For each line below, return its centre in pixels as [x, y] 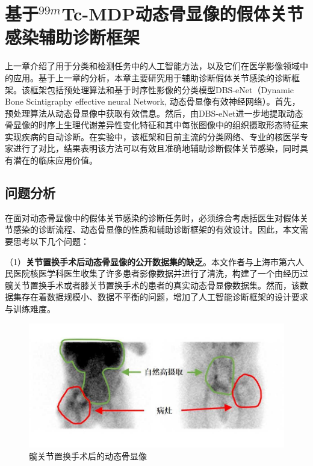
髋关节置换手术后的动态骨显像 [88, 455]
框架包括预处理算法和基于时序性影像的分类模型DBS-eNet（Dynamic [162, 89]
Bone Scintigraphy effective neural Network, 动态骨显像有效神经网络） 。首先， [153, 101]
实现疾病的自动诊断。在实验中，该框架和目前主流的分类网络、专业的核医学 [152, 136]
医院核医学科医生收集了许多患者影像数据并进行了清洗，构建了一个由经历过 [160, 273]
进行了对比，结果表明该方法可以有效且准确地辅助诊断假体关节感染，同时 [156, 148]
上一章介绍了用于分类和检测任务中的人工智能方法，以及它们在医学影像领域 [152, 66]
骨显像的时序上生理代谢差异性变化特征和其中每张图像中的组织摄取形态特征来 [156, 125]
